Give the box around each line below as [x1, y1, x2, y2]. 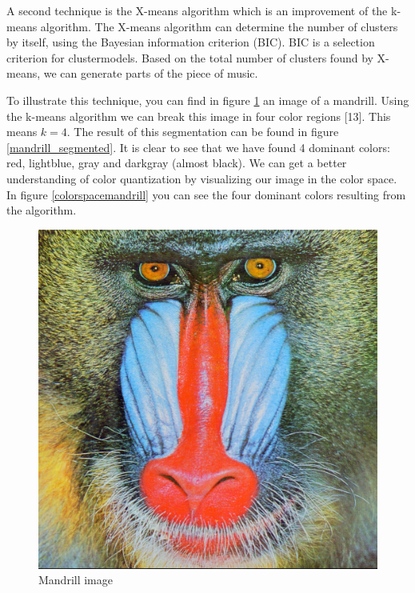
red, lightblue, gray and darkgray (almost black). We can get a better [6, 154, 347, 171]
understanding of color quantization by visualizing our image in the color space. [6, 170, 397, 186]
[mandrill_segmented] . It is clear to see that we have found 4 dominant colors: [6, 138, 390, 155]
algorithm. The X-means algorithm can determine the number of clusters [40, 18, 398, 34]
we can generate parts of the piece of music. [43, 65, 258, 82]
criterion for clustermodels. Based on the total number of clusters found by [6, 49, 373, 66]
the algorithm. [6, 202, 77, 218]
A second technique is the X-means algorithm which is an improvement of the [6, 2, 388, 18]
